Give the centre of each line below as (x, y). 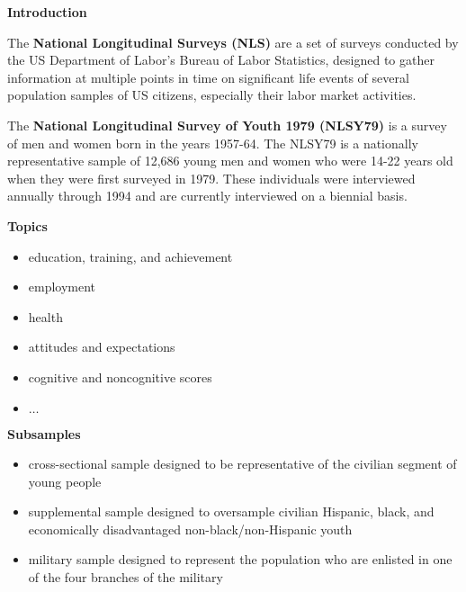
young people (65, 481)
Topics (27, 225)
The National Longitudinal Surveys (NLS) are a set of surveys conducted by (233, 42)
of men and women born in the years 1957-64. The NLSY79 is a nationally (213, 143)
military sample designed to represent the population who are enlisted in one (240, 559)
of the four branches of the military (125, 577)
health (45, 316)
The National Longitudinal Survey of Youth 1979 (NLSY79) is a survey (227, 125)
